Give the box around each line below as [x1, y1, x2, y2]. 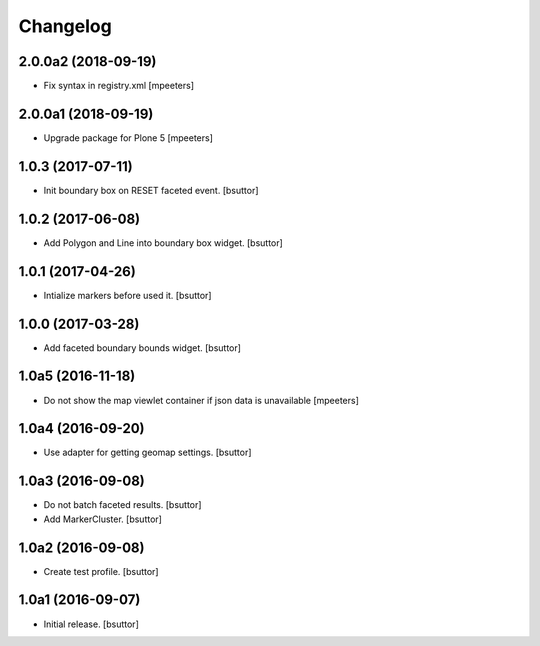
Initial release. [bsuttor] [43, 618, 139, 630]
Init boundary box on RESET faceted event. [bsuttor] [43, 184, 259, 196]
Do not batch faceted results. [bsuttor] [43, 499, 202, 511]
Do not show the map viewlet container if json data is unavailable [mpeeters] [43, 394, 360, 406]
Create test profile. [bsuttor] [43, 565, 159, 577]
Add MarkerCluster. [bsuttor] [43, 513, 162, 525]
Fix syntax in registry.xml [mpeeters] [43, 80, 195, 92]
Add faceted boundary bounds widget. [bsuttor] [43, 341, 242, 354]
